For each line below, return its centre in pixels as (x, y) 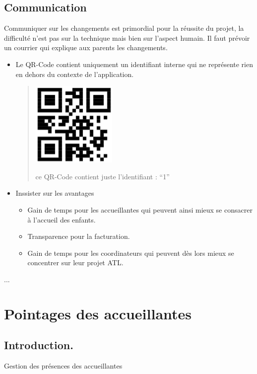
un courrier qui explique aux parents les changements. (86, 47)
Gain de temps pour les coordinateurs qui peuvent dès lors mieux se (131, 253)
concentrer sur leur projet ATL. (75, 262)
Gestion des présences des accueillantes (63, 366)
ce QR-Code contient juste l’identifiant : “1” (102, 176)
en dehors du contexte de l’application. (75, 74)
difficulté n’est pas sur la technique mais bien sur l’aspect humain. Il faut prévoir (127, 37)
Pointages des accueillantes (98, 313)
